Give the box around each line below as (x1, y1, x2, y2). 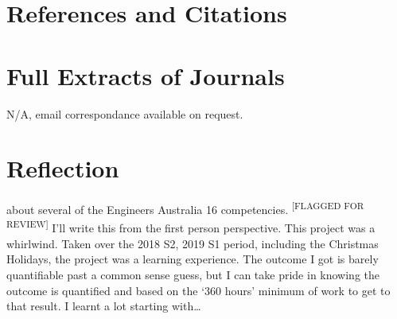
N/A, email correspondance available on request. (6, 105, 243, 122)
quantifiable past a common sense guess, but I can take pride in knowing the (6, 266, 380, 282)
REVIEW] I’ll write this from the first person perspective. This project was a (6, 217, 376, 236)
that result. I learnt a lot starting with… (6, 298, 201, 314)
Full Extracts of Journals (6, 59, 285, 91)
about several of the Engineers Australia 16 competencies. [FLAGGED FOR (6, 199, 364, 217)
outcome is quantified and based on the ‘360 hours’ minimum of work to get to (6, 282, 391, 298)
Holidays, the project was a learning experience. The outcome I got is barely (6, 251, 379, 267)
